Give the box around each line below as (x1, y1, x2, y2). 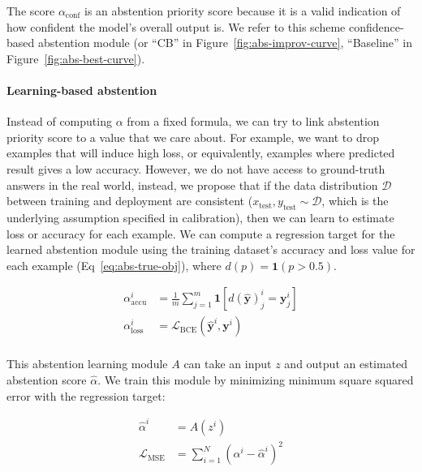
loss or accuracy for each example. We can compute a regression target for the (6, 225, 395, 242)
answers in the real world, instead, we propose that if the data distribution (6, 176, 378, 193)
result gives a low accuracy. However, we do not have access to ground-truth (6, 160, 385, 177)
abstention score (6, 371, 87, 388)
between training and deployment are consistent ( (6, 192, 253, 209)
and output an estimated (284, 355, 408, 372)
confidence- (348, 18, 404, 35)
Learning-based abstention (6, 81, 157, 98)
